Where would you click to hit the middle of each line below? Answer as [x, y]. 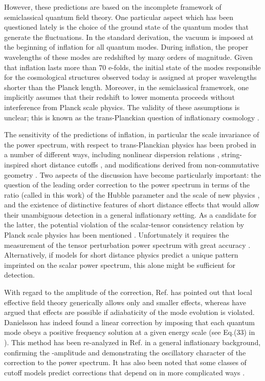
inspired [17, 164]
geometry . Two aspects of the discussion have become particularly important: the [133, 174]
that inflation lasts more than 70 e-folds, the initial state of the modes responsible [132, 67]
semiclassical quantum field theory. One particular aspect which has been [119, 17]
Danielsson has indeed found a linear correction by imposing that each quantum [129, 322]
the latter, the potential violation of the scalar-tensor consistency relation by [124, 225]
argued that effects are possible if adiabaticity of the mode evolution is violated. [129, 312]
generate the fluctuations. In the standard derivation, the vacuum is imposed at [129, 37]
